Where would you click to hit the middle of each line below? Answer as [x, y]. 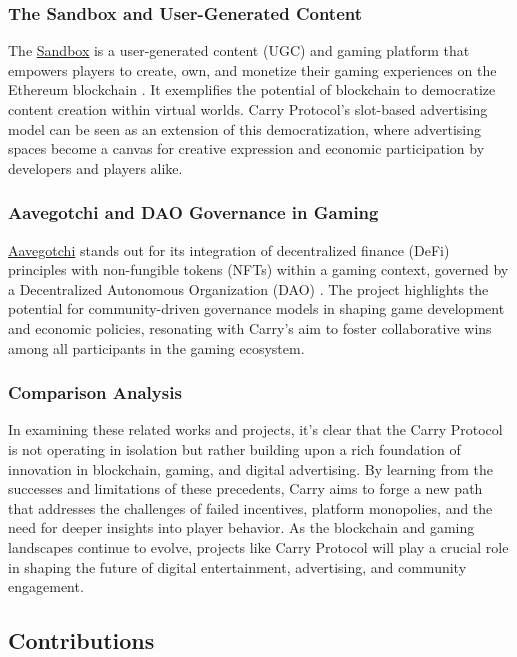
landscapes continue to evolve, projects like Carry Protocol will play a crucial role [258, 546]
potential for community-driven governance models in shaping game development [256, 308]
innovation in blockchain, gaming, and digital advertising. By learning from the [251, 468]
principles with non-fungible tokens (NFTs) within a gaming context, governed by [258, 269]
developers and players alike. [95, 167]
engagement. [46, 586]
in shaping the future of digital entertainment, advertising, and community [237, 566]
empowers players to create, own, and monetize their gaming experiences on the [252, 69]
